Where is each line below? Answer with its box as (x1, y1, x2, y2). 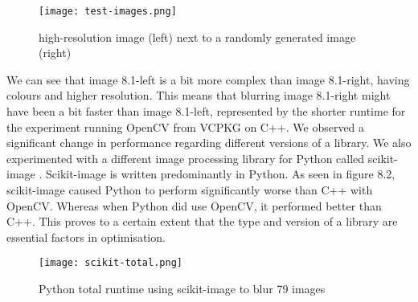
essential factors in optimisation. (6, 228, 166, 245)
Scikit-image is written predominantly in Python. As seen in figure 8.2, (45, 165, 395, 182)
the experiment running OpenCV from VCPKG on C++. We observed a (6, 118, 365, 135)
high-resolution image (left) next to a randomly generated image (39, 28, 356, 45)
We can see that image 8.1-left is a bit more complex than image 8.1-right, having (6, 71, 410, 88)
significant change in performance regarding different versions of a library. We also (6, 134, 412, 151)
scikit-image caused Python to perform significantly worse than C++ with (6, 182, 373, 198)
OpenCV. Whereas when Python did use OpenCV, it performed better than (6, 197, 382, 214)
